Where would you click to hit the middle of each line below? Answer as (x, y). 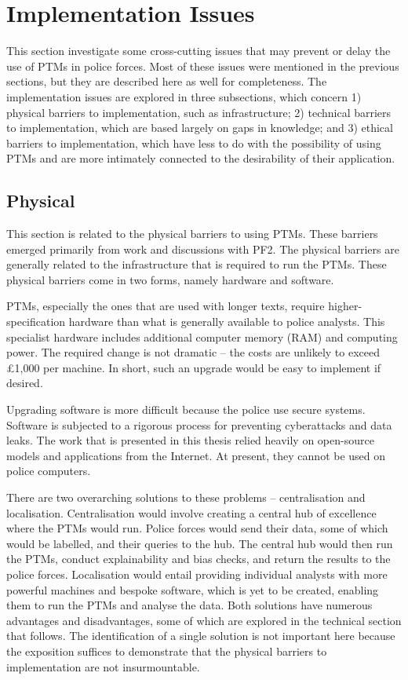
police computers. (49, 471)
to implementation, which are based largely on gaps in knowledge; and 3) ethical (200, 128)
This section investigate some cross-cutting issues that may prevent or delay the (199, 51)
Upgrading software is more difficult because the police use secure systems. (186, 409)
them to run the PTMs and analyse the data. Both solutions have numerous (189, 605)
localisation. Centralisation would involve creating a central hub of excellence (191, 512)
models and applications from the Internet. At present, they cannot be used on (196, 455)
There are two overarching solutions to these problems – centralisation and (186, 497)
